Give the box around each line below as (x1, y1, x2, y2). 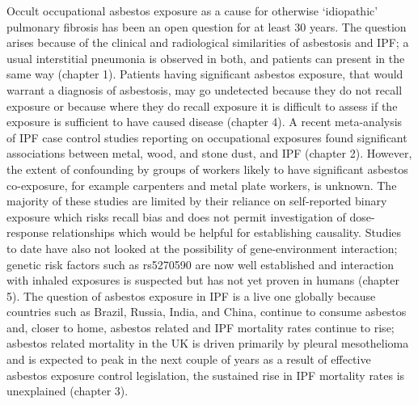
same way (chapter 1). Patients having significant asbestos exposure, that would (6, 65, 403, 82)
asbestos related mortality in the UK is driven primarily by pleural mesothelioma (6, 335, 409, 352)
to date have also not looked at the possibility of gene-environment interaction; (6, 239, 398, 256)
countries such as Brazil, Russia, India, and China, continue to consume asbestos (6, 303, 407, 320)
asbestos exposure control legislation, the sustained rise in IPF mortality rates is (6, 366, 405, 383)
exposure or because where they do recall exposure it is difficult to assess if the (6, 97, 398, 114)
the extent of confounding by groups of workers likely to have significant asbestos (6, 160, 408, 177)
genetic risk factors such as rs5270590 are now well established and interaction (6, 255, 395, 272)
